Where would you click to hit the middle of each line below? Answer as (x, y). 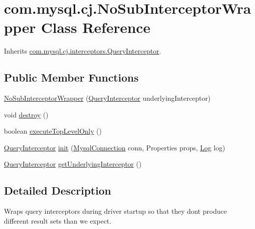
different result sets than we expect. (58, 220)
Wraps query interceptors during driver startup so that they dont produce (115, 211)
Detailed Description (58, 190)
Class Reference (96, 27)
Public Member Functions (71, 77)
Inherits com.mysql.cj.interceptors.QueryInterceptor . (83, 51)
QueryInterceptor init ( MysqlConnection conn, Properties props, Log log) (115, 147)
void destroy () (26, 114)
